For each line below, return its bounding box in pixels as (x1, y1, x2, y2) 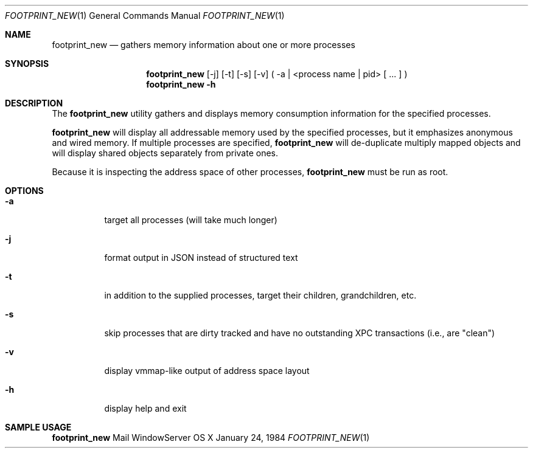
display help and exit (104, 403, 187, 413)
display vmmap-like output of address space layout (104, 365, 310, 376)
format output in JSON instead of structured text (104, 252, 298, 263)
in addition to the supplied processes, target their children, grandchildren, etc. (104, 290, 417, 300)
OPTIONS (5, 185, 44, 196)
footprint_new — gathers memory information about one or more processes (52, 40, 355, 50)
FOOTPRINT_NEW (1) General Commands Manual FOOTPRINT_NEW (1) (5, 10, 285, 21)
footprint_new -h (146, 79, 216, 89)
